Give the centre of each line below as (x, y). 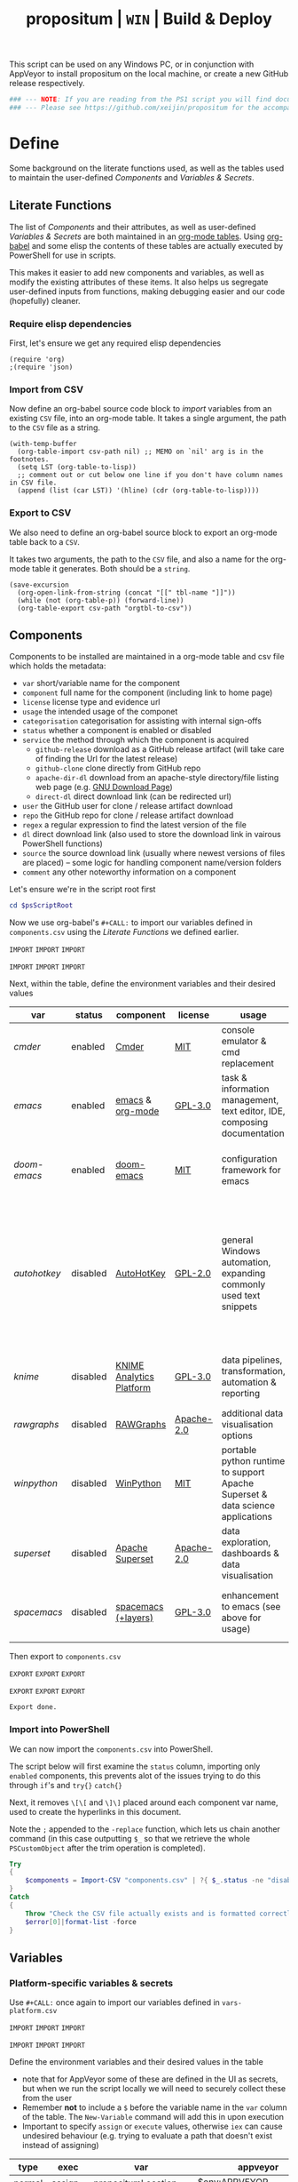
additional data (252, 1413)
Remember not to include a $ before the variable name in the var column (154, 2107)
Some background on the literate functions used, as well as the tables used (147, 168)
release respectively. (47, 84)
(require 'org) (37, 359)
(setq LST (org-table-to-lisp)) (77, 468)
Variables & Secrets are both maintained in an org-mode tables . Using (137, 236)
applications (247, 1517)
